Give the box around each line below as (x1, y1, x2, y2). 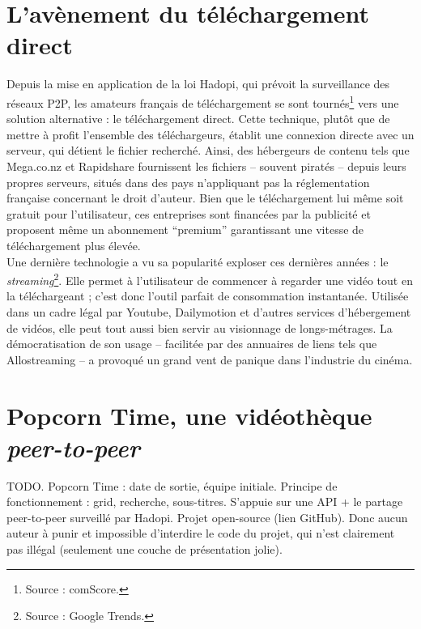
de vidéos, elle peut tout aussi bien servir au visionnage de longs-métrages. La (6, 319, 393, 336)
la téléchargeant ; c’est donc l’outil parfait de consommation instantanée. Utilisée (6, 287, 409, 304)
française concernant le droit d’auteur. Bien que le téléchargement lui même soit (6, 189, 404, 206)
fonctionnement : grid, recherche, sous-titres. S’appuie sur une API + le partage (6, 493, 403, 510)
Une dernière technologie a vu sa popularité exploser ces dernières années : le (6, 253, 389, 270)
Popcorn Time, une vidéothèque (6, 398, 372, 431)
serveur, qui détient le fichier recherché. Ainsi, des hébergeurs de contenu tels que (6, 142, 410, 159)
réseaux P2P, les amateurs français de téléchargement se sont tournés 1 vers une (6, 91, 399, 111)
